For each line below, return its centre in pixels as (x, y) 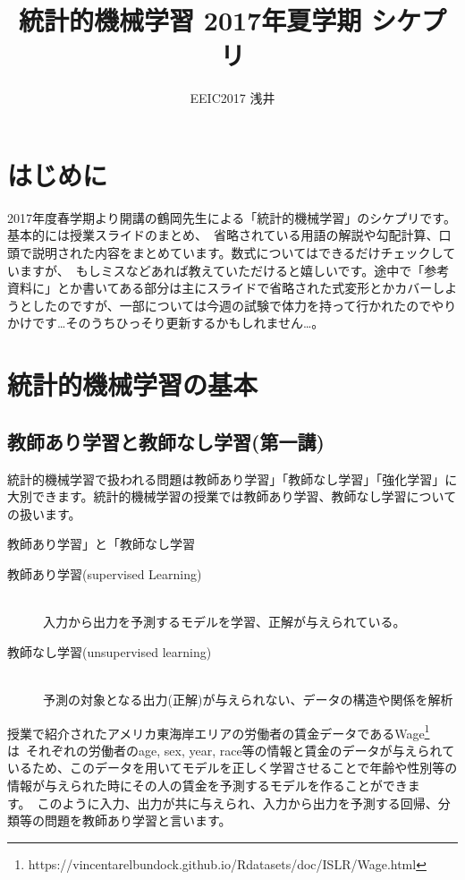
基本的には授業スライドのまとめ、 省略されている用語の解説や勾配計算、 (223, 235)
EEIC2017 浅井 (232, 98)
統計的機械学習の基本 (133, 384)
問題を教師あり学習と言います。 (138, 820)
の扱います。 (44, 513)
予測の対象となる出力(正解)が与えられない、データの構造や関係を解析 (248, 699)
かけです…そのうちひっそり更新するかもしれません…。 (166, 323)
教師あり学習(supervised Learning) (105, 573)
